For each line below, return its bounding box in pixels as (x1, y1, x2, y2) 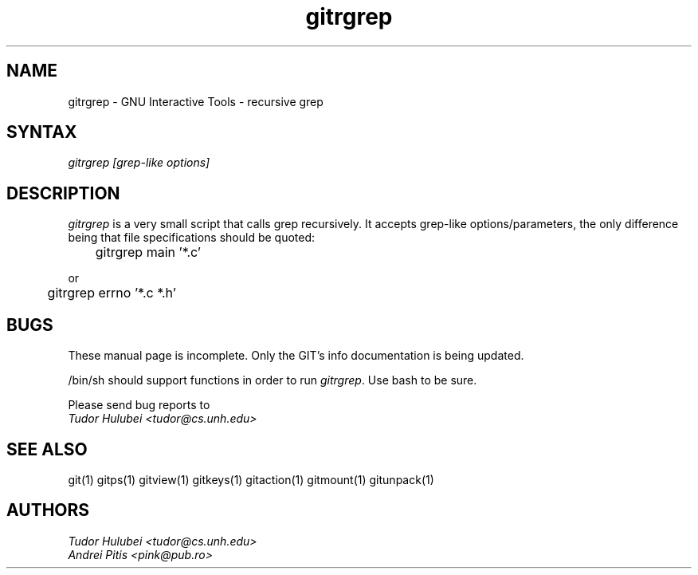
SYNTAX (6, 122, 77, 143)
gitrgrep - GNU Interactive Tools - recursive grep (68, 94, 324, 108)
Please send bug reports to (68, 398, 210, 412)
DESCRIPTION (6, 183, 120, 203)
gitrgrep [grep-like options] (68, 156, 210, 170)
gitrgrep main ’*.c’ (95, 244, 202, 261)
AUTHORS (6, 500, 90, 521)
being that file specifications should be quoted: (68, 230, 316, 245)
